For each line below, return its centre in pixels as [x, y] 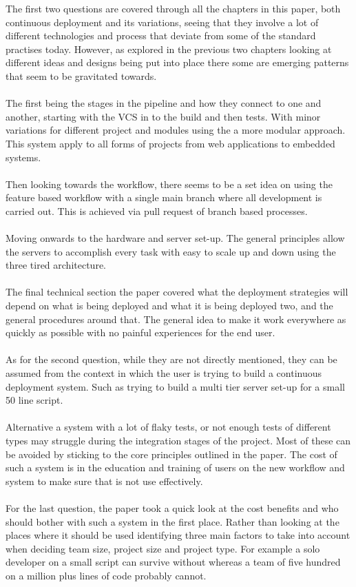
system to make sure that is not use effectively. [104, 481]
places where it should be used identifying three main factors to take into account [178, 535]
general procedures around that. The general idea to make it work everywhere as [176, 319]
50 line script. [34, 400]
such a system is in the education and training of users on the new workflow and [175, 467]
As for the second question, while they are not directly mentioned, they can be [171, 359]
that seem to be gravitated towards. [81, 75]
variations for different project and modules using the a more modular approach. [176, 130]
